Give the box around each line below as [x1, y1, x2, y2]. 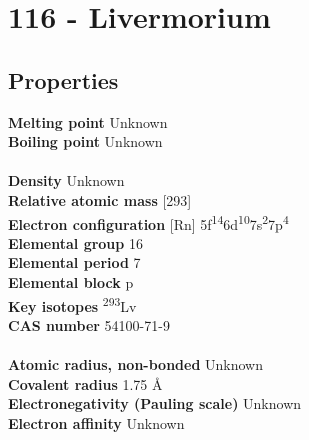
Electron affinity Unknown [8, 412, 185, 433]
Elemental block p [8, 271, 134, 292]
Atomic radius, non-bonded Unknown [8, 354, 264, 375]
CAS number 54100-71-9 [8, 314, 170, 335]
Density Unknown [8, 170, 125, 191]
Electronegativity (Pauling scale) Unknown [8, 393, 302, 414]
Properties [8, 64, 119, 95]
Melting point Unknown [8, 111, 168, 132]
